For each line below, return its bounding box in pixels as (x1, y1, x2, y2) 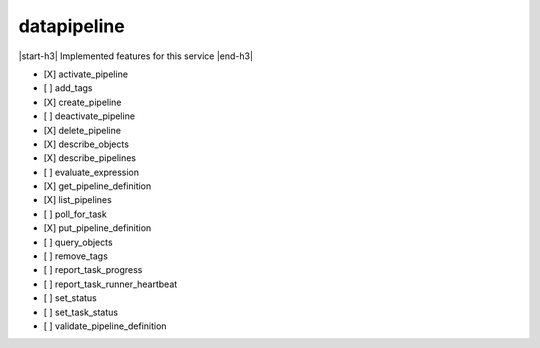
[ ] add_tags (43, 82, 93, 94)
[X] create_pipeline (43, 96, 122, 108)
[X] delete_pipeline (43, 124, 122, 136)
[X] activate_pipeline (43, 68, 129, 80)
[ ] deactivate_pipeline (43, 110, 135, 122)
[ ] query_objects (43, 236, 114, 248)
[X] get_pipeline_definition (43, 180, 152, 192)
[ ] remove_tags (43, 250, 109, 262)
